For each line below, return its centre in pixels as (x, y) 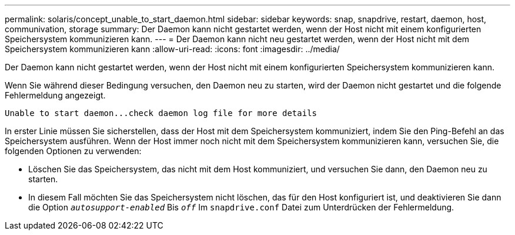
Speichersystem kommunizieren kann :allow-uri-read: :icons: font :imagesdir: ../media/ (172, 49)
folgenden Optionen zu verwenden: (73, 151)
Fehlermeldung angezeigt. (55, 95)
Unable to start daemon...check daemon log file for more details (161, 113)
